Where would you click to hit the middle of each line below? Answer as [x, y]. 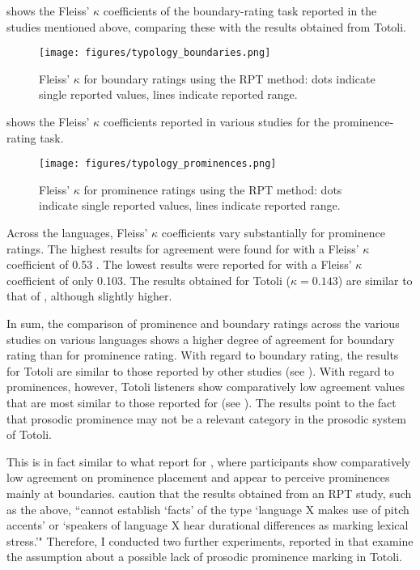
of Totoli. [30, 434]
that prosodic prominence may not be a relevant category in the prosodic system [206, 418]
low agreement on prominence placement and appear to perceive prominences [198, 477]
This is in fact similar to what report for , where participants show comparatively [209, 461]
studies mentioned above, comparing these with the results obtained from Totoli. [207, 26]
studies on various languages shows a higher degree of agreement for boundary [201, 339]
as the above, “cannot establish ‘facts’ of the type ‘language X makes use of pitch [208, 509]
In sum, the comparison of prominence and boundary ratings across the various [203, 323]
